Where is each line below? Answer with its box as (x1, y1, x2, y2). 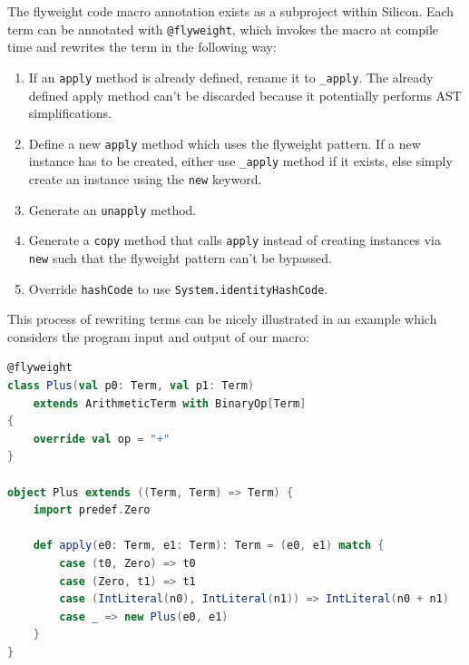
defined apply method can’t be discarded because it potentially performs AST (28, 85, 462, 104)
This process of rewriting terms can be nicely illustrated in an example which (7, 309, 437, 328)
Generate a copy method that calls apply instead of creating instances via (28, 230, 441, 249)
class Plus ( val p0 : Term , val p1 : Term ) (7, 379, 255, 393)
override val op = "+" (33, 432, 171, 445)
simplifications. (28, 103, 112, 122)
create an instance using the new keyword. (28, 170, 262, 188)
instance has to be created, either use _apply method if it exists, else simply (28, 152, 453, 171)
